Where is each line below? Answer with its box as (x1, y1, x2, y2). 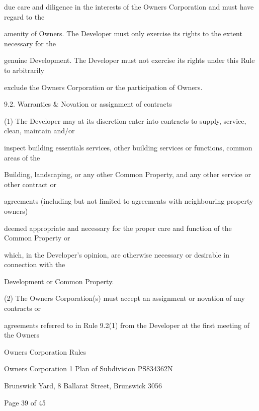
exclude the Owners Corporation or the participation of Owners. (4, 81, 203, 92)
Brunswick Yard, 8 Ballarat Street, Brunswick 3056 (4, 380, 162, 391)
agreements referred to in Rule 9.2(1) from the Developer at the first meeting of (4, 319, 250, 330)
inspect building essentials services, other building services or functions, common (4, 142, 252, 152)
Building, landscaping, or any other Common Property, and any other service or (4, 169, 251, 180)
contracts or (4, 303, 41, 313)
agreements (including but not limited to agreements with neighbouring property (4, 196, 253, 206)
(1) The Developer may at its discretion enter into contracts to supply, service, (4, 115, 246, 126)
